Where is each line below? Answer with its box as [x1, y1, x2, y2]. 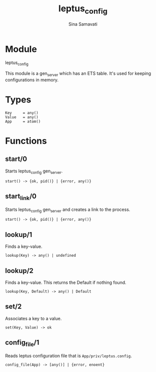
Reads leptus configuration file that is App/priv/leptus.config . [5, 353, 132, 359]
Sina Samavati [68, 21, 98, 27]
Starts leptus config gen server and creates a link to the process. [5, 206, 130, 213]
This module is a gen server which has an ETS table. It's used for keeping [5, 70, 152, 77]
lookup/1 [5, 230, 33, 239]
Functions [5, 135, 47, 146]
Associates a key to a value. [5, 315, 62, 321]
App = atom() [5, 119, 41, 124]
